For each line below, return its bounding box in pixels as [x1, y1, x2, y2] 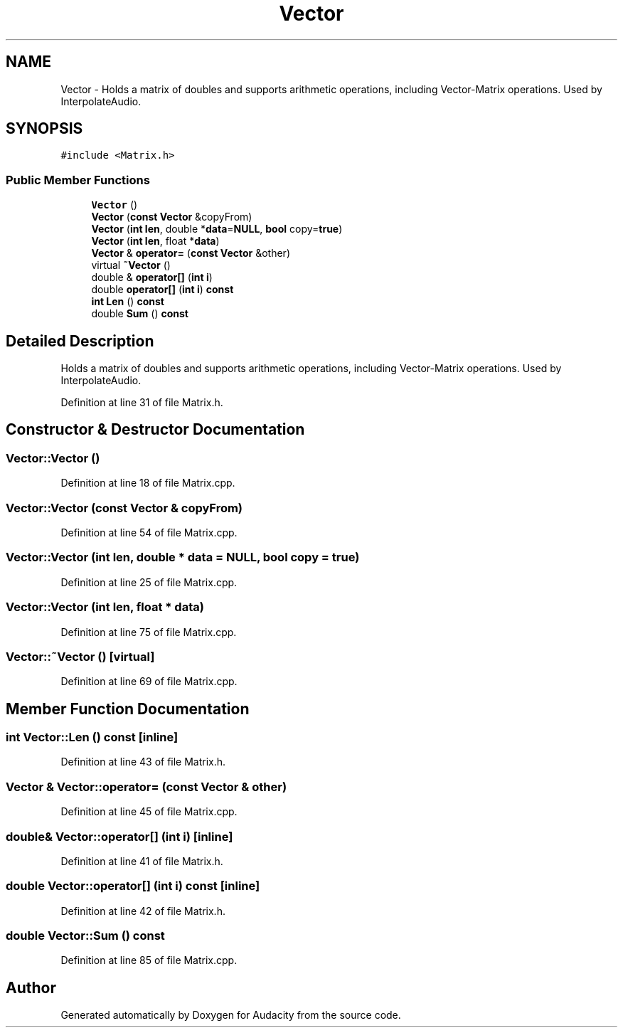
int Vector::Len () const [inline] [6, 730, 179, 745]
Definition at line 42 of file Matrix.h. [60, 904, 225, 917]
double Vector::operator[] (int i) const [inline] [6, 879, 260, 894]
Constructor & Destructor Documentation [6, 420, 305, 439]
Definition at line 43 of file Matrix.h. [60, 756, 226, 768]
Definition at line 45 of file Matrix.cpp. [60, 805, 238, 818]
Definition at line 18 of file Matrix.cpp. [60, 477, 235, 489]
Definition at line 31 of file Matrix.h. [60, 396, 223, 409]
